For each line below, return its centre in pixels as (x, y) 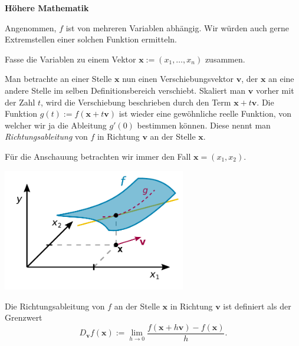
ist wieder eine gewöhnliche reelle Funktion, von (205, 113)
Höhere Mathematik (47, 8)
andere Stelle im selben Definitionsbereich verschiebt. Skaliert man (125, 90)
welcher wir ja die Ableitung (56, 125)
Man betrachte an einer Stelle (58, 79)
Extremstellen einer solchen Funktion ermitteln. (91, 39)
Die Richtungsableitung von (55, 306)
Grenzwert (24, 317)
